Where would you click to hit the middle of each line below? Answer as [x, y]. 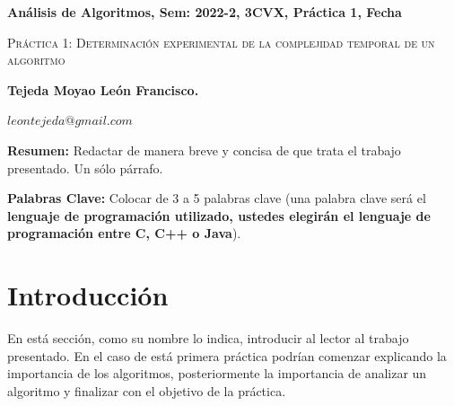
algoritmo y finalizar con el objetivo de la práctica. [147, 390]
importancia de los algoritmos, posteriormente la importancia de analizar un [217, 373]
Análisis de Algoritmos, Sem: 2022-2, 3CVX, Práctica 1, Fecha [205, 12]
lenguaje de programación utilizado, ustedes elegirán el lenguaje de [219, 215]
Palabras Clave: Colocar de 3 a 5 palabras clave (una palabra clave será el [217, 198]
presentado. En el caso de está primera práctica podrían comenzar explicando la [227, 355]
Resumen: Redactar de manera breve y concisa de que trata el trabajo [204, 150]
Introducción [88, 295]
